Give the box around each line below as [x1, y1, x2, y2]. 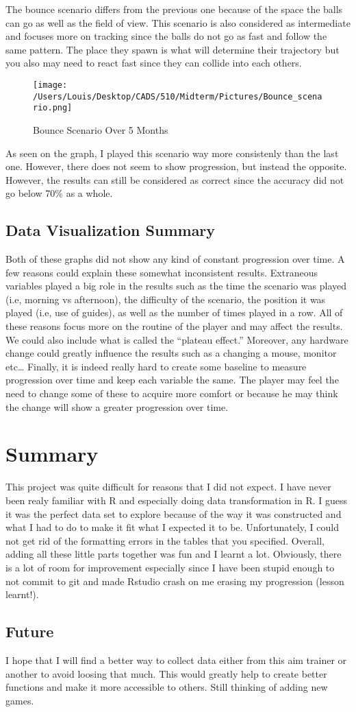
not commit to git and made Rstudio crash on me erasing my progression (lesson [5, 573, 344, 588]
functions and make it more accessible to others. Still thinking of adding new [5, 680, 328, 694]
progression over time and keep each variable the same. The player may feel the [5, 372, 339, 387]
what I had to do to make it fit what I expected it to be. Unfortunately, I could [5, 520, 339, 534]
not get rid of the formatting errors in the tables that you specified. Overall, [5, 533, 325, 547]
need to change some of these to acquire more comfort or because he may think [5, 386, 338, 401]
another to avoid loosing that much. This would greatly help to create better [5, 666, 327, 680]
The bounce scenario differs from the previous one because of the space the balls [5, 2, 343, 16]
